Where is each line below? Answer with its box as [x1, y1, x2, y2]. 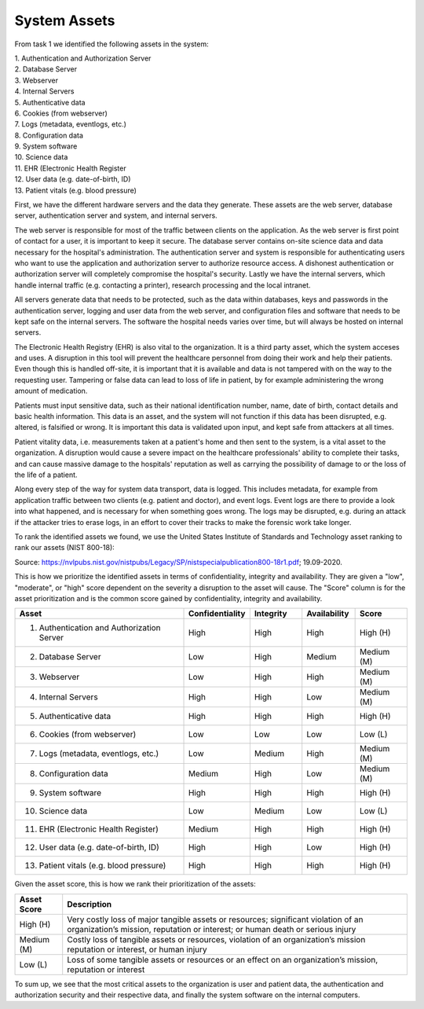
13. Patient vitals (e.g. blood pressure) [14, 185, 137, 195]
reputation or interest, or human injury [67, 944, 207, 955]
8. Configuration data [14, 130, 84, 140]
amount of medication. [14, 386, 88, 396]
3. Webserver [14, 75, 59, 85]
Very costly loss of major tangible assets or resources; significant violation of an [67, 914, 364, 925]
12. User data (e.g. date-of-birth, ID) [14, 174, 131, 184]
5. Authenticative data [14, 97, 86, 107]
